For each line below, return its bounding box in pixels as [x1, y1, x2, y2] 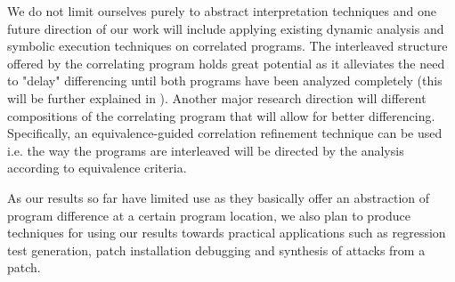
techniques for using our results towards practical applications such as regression [7, 223, 446, 242]
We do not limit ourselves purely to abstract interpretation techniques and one [7, 2, 436, 20]
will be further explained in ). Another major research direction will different [7, 88, 427, 107]
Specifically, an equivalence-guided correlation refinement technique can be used [7, 124, 443, 142]
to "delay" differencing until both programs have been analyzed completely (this [7, 71, 443, 90]
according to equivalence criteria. [7, 158, 187, 177]
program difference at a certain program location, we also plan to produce [7, 205, 411, 224]
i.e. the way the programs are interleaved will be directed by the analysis [7, 141, 404, 159]
